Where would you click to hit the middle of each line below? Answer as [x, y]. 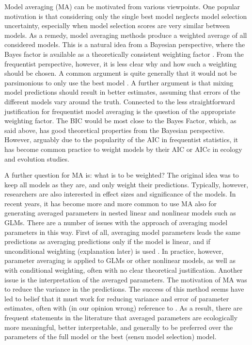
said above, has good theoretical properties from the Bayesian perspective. [115, 130]
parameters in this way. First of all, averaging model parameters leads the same [122, 232]
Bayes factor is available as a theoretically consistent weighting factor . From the [124, 54]
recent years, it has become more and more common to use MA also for [110, 203]
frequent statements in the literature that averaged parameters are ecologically [121, 317]
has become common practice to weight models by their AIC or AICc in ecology [123, 149]
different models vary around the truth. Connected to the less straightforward [120, 101]
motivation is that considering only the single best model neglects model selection [126, 16]
